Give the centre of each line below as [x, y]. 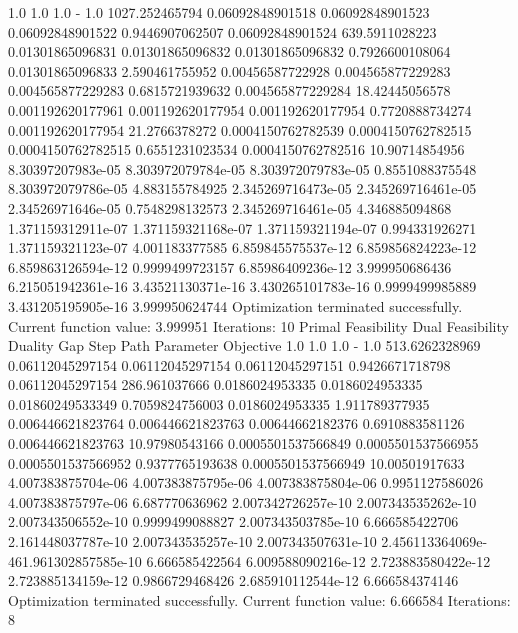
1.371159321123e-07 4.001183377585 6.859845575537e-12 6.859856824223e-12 [242, 247]
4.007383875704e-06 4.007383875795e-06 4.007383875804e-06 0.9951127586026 [246, 482]
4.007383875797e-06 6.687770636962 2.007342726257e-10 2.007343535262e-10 [242, 501]
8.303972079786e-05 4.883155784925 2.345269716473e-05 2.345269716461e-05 [242, 188]
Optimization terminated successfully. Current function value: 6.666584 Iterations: [259, 599]
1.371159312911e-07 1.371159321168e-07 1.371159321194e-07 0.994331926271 [242, 227]
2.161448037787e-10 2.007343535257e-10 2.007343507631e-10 [192, 541]
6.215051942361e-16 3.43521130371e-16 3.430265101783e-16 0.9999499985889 [242, 286]
